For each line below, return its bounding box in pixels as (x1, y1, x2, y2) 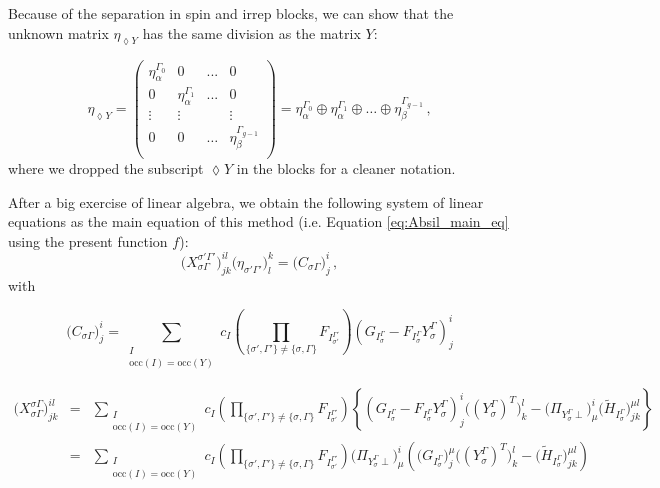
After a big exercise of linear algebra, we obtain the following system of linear (8, 191, 484, 212)
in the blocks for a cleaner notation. (236, 158, 456, 179)
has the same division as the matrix (142, 22, 361, 43)
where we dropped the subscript (8, 158, 204, 179)
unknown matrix (8, 22, 109, 43)
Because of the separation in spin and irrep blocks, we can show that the (8, 3, 454, 23)
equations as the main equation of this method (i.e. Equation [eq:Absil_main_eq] (8, 211, 509, 232)
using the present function (8, 230, 168, 251)
